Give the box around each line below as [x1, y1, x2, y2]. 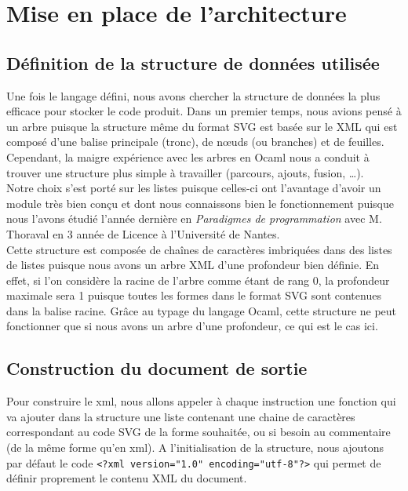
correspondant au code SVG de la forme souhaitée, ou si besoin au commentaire [6, 424, 391, 440]
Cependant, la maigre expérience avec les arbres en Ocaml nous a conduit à [6, 148, 370, 165]
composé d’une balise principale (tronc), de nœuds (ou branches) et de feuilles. [6, 133, 384, 150]
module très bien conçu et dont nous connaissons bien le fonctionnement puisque [6, 195, 395, 211]
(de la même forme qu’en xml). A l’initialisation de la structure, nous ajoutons [6, 439, 384, 456]
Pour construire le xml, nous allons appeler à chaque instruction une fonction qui [6, 393, 396, 409]
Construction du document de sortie [6, 356, 308, 380]
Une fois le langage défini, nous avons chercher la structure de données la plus [6, 87, 381, 104]
